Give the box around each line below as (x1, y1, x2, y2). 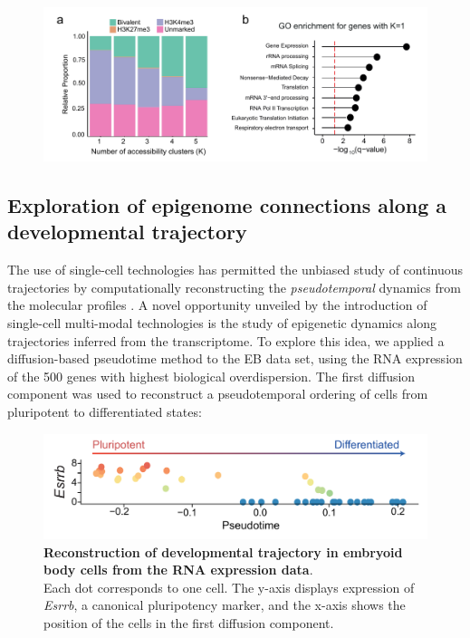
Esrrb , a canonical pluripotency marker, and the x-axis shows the (43, 595, 406, 614)
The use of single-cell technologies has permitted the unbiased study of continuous (7, 260, 464, 279)
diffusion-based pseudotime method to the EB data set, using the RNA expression (7, 349, 463, 368)
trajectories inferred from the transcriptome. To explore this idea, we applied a (7, 331, 445, 350)
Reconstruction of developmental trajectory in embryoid (43, 542, 403, 561)
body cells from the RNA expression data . (43, 560, 313, 579)
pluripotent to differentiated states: (7, 402, 202, 421)
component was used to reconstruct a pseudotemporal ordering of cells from (7, 384, 428, 403)
